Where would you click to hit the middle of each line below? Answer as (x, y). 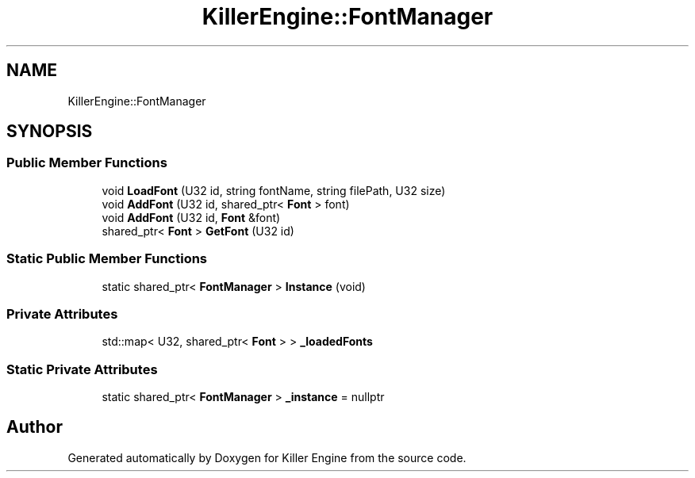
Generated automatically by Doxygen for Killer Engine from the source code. (267, 457)
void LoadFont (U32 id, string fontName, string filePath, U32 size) (274, 190)
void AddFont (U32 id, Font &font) (191, 217)
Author (35, 427)
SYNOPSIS (50, 132)
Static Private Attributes (82, 369)
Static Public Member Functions (107, 259)
